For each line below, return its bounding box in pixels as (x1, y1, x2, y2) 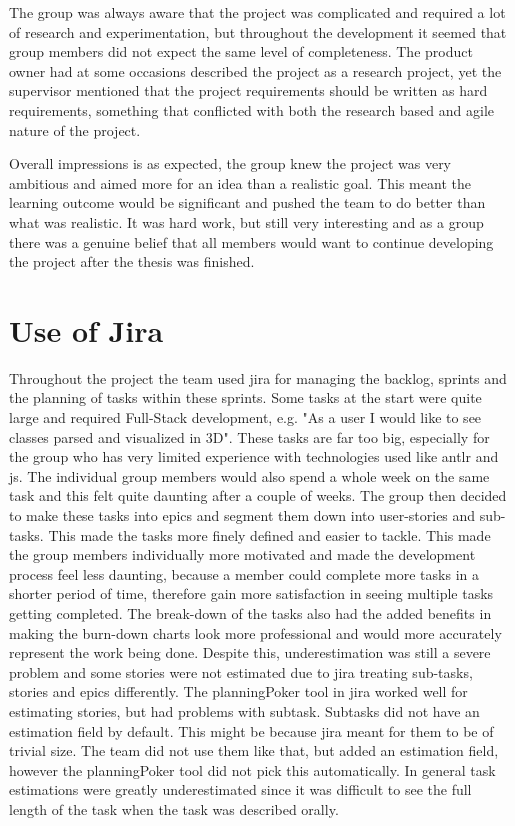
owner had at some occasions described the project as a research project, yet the (9, 60, 502, 81)
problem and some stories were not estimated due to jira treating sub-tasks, (9, 661, 473, 682)
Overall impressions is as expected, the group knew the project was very (9, 153, 452, 174)
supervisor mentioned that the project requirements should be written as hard (9, 80, 488, 101)
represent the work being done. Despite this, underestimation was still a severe (9, 642, 491, 663)
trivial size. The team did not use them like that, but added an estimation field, (9, 740, 499, 761)
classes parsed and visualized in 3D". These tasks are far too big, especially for (9, 426, 490, 447)
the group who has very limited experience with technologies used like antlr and (9, 446, 499, 467)
